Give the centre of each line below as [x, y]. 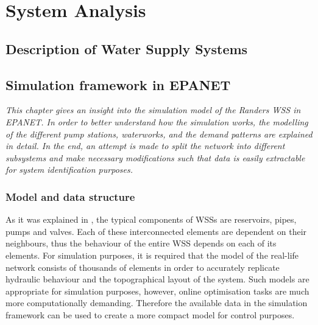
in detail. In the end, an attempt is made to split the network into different [145, 146]
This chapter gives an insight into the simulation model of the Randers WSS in [153, 110]
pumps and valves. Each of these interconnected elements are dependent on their [156, 231]
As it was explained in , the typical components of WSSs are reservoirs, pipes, [151, 219]
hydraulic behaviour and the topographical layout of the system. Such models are [157, 279]
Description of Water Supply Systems [127, 48]
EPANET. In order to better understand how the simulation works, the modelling [157, 121]
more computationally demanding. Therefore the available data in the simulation [157, 303]
